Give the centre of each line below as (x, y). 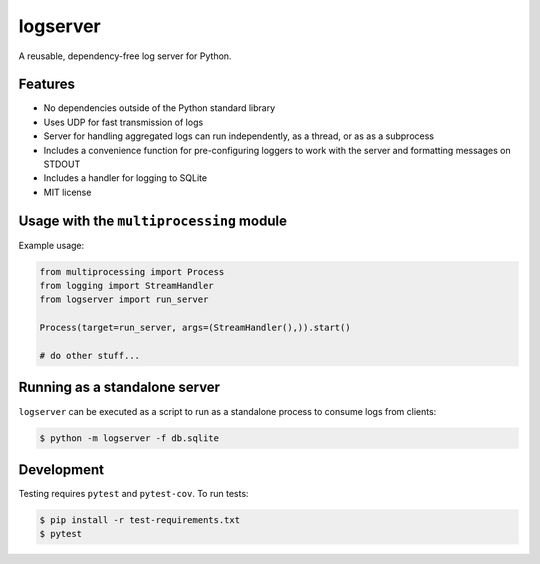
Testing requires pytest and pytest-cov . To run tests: (133, 494)
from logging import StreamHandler (126, 286)
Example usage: (51, 245)
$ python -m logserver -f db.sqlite (129, 438)
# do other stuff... (89, 356)
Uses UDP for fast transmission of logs (123, 122)
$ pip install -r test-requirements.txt (139, 520)
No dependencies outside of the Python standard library (159, 108)
